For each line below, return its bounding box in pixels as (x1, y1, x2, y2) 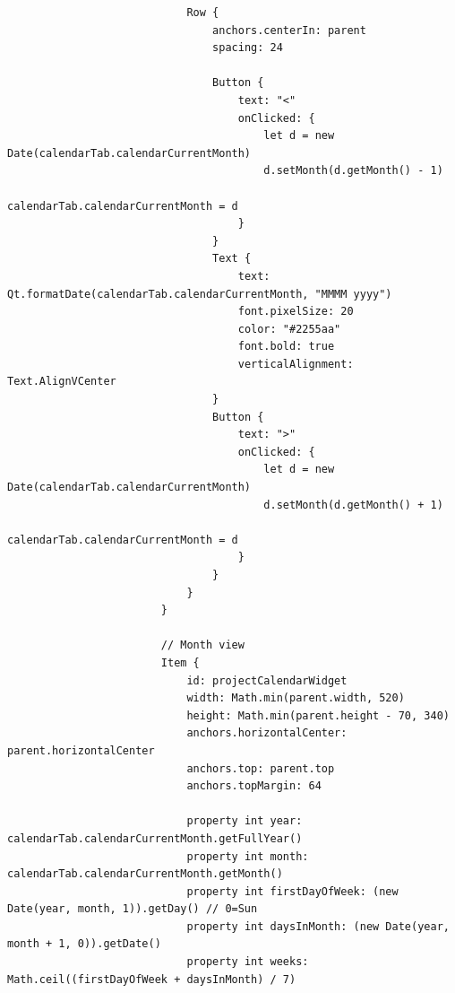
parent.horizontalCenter (7, 744, 155, 757)
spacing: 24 (212, 41, 283, 55)
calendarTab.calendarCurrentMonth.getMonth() (7, 867, 283, 881)
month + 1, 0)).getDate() (7, 937, 161, 951)
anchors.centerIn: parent (212, 23, 366, 37)
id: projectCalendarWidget (186, 674, 348, 687)
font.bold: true (237, 340, 335, 353)
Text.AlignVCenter (7, 375, 116, 388)
